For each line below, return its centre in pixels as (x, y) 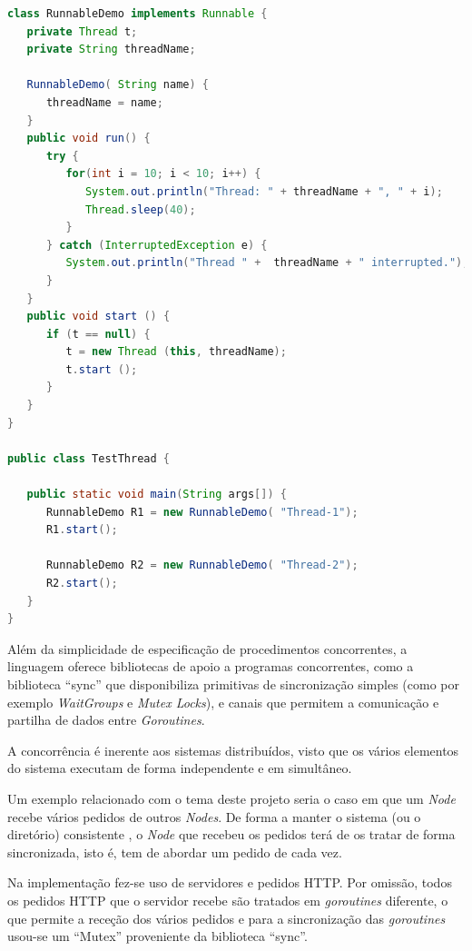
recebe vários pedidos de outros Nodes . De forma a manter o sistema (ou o (214, 816)
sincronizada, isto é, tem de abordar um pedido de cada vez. (175, 852)
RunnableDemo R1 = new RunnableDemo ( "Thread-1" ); (202, 512)
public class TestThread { (88, 458)
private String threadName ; (111, 50)
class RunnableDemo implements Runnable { (138, 14)
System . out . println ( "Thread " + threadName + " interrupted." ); (267, 263)
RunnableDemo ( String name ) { (118, 85)
